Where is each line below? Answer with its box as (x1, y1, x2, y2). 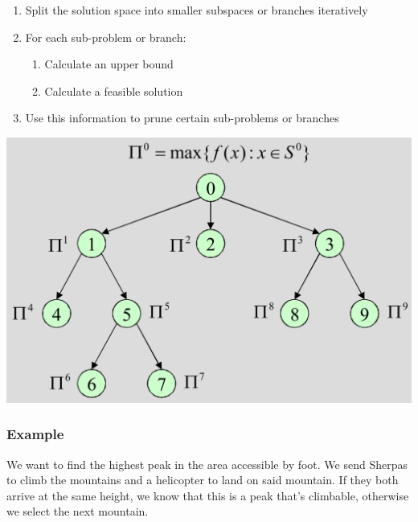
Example (6, 424, 64, 444)
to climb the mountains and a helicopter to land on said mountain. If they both (6, 471, 399, 488)
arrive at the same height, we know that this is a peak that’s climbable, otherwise (6, 487, 409, 504)
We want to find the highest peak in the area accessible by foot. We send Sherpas (6, 455, 408, 472)
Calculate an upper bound (44, 55, 174, 72)
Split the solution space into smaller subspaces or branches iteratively (25, 2, 368, 18)
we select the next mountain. (6, 503, 149, 520)
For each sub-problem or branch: (25, 28, 186, 45)
